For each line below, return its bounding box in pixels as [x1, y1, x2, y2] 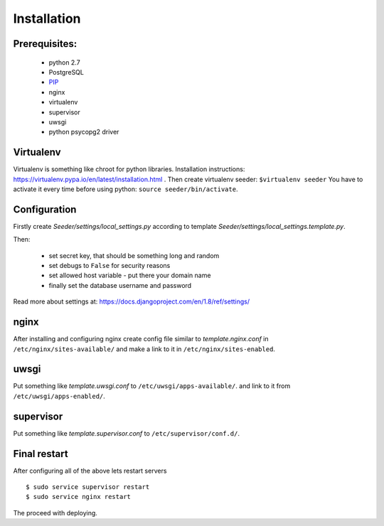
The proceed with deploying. [13, 508, 97, 517]
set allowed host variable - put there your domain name [48, 271, 211, 280]
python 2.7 [48, 58, 81, 67]
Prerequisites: [13, 38, 78, 50]
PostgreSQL [48, 68, 85, 76]
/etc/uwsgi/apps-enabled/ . [13, 392, 106, 400]
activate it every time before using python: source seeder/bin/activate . [13, 185, 238, 193]
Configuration [13, 203, 77, 215]
